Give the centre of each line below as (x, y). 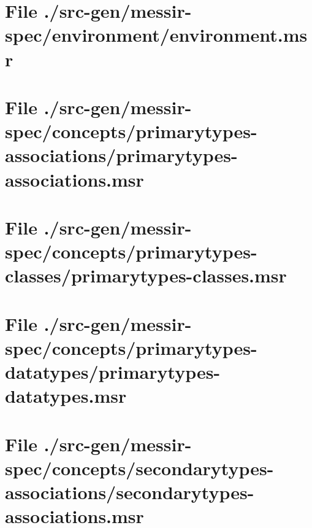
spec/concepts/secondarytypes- (139, 468)
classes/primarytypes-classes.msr (146, 275)
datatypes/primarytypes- (113, 371)
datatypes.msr (66, 396)
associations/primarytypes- (121, 155)
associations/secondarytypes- (130, 491)
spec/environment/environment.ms (156, 35)
